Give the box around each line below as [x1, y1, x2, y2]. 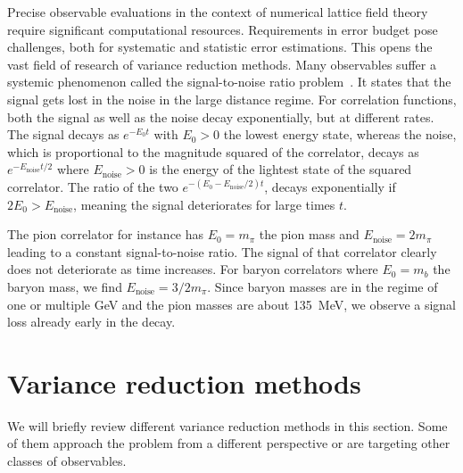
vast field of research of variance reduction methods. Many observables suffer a [7, 54, 436, 73]
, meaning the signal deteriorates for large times [73, 195, 335, 213]
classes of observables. [7, 452, 127, 469]
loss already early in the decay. [7, 312, 176, 331]
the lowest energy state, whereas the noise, [223, 125, 457, 144]
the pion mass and [259, 225, 360, 244]
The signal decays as [7, 125, 120, 144]
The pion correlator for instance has [7, 225, 204, 244]
